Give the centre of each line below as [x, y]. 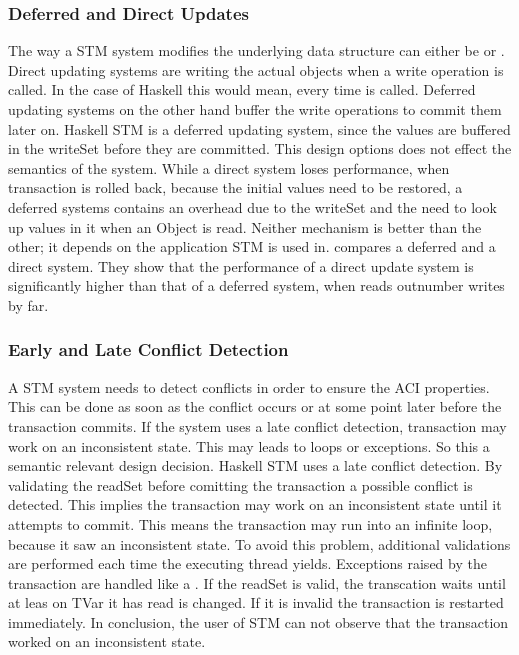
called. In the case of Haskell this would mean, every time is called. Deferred [242, 89]
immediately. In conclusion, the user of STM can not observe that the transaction [258, 621]
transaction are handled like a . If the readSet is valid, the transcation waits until [257, 582]
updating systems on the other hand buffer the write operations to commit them [255, 109]
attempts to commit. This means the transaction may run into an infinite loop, [250, 523]
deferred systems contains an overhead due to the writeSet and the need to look [252, 206]
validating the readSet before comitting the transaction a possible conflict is [240, 484]
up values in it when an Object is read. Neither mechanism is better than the [245, 226]
